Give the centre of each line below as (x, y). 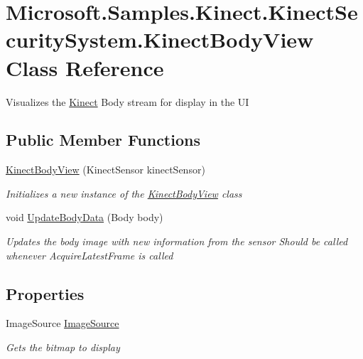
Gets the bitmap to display (63, 347)
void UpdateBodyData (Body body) (85, 217)
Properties (45, 293)
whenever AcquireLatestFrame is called (90, 255)
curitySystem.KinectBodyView (160, 39)
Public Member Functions (103, 140)
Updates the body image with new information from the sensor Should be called (177, 241)
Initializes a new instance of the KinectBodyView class (124, 193)
